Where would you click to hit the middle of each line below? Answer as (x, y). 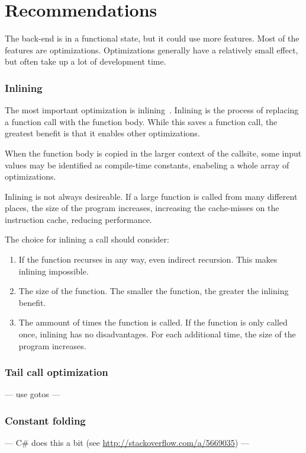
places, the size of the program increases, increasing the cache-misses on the (142, 208)
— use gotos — (33, 394)
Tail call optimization (57, 372)
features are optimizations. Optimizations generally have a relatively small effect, (152, 50)
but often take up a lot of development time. (86, 61)
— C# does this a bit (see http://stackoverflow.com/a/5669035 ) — (127, 443)
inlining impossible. (54, 271)
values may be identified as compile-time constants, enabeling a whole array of (147, 165)
